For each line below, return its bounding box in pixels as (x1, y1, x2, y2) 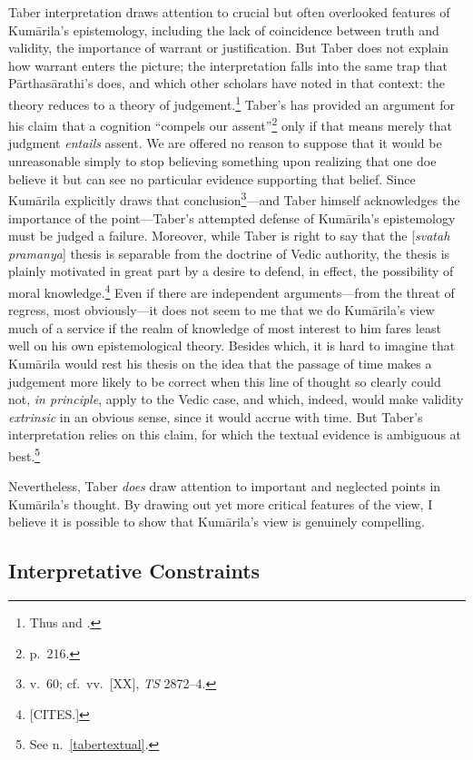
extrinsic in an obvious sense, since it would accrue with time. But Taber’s (8, 407, 423, 426)
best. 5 (8, 443, 41, 465)
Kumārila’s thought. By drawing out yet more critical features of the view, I (8, 494, 433, 513)
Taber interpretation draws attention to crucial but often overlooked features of (8, 3, 450, 21)
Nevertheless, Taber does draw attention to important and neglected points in (8, 477, 441, 496)
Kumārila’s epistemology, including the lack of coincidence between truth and (8, 20, 439, 39)
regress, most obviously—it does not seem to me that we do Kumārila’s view (8, 301, 435, 320)
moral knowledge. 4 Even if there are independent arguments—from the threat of (8, 280, 455, 301)
